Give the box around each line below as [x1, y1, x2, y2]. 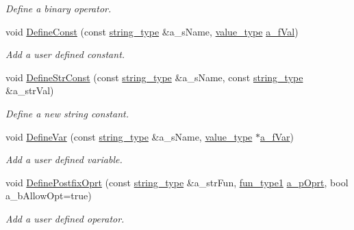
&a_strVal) [5, 83, 54, 98]
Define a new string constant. [5, 106, 129, 120]
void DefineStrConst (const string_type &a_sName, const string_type [5, 70, 303, 84]
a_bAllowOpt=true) [5, 188, 92, 203]
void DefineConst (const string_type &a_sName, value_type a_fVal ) [5, 24, 299, 38]
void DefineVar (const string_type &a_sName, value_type [5, 129, 253, 143]
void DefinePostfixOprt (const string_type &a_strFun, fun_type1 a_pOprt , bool [5, 175, 349, 189]
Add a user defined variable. [5, 152, 123, 167]
